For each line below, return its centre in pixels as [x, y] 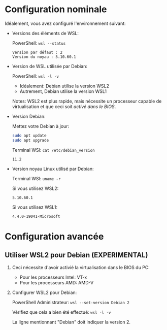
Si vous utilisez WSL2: [35, 188]
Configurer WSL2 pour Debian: [44, 292]
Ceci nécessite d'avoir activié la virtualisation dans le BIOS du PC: [81, 267]
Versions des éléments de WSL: [45, 33]
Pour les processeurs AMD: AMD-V [57, 282]
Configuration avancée [54, 236]
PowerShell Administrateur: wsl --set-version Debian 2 [71, 302]
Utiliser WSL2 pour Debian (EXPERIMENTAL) [76, 255]
